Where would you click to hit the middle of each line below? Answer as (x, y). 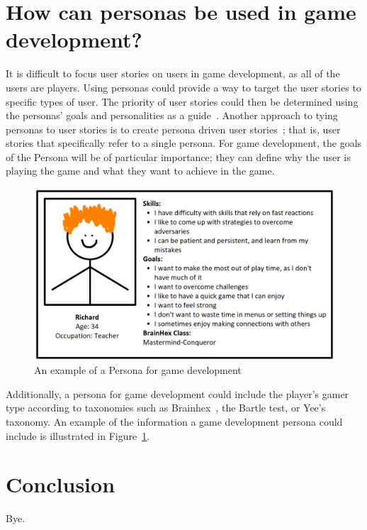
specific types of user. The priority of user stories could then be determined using (182, 101)
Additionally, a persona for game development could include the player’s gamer (177, 393)
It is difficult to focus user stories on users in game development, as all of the (173, 73)
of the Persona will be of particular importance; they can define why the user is (178, 156)
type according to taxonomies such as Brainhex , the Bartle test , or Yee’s (166, 408)
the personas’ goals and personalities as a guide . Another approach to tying (172, 115)
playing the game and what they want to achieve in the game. (140, 171)
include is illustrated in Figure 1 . (78, 435)
